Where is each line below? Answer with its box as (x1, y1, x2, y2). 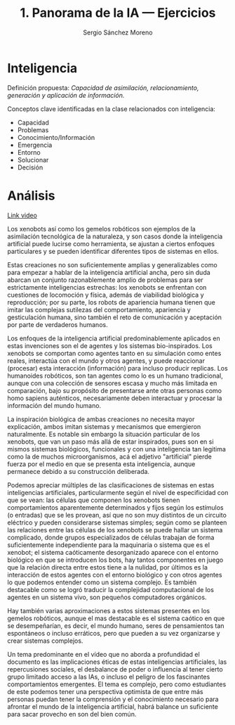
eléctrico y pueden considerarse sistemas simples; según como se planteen (7, 518, 227, 527)
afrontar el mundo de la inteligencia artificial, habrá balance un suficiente (7, 702, 219, 711)
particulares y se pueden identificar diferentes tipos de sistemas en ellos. (7, 247, 220, 255)
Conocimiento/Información (17, 133, 95, 141)
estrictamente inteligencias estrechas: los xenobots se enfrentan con (7, 283, 207, 291)
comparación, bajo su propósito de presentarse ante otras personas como (7, 386, 222, 394)
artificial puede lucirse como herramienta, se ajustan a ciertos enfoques (7, 239, 215, 248)
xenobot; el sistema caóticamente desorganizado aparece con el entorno (7, 548, 219, 556)
